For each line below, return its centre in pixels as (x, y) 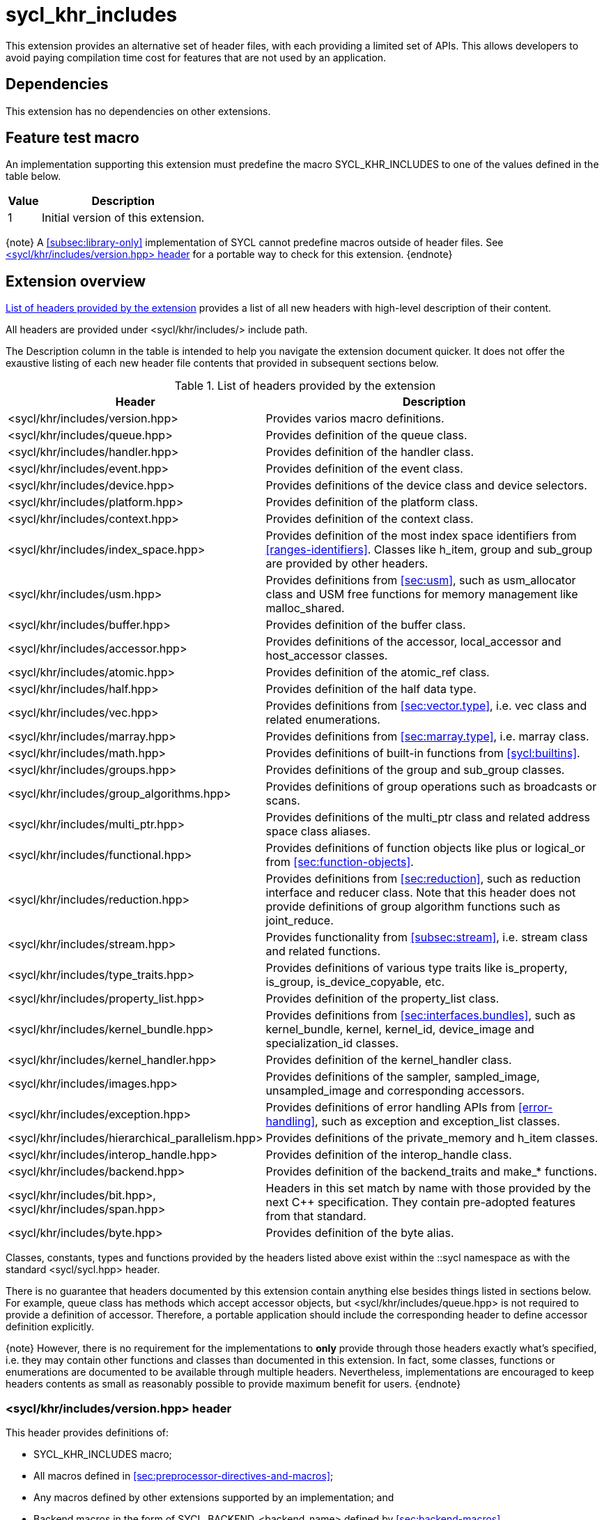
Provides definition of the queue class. (366, 435)
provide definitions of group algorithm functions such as (413, 907)
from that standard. (316, 1216)
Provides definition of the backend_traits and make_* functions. (432, 1172)
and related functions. (323, 951)
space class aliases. (318, 831)
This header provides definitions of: (87, 1433)
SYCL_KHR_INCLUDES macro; (103, 1454)
